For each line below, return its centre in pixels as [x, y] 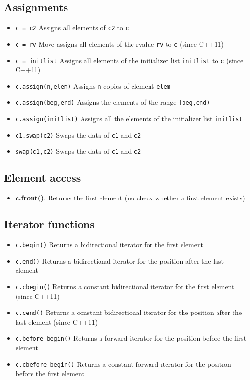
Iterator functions [49, 224]
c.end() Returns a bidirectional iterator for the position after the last [119, 260]
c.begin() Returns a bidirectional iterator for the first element [109, 244]
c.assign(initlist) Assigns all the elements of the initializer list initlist [129, 119]
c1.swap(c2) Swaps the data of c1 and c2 [78, 135]
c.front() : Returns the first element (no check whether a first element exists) [130, 198]
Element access [42, 177]
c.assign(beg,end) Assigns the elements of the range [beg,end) [113, 102]
